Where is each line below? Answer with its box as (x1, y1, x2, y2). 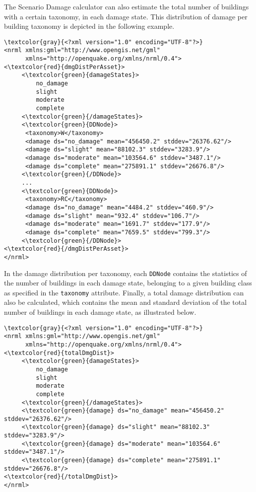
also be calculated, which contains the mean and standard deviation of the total (4, 297, 247, 307)
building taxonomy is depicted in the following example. (4, 21, 175, 31)
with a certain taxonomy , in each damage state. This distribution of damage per (4, 11, 248, 21)
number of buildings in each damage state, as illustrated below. (4, 307, 196, 317)
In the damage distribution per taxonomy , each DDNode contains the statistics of (4, 268, 247, 278)
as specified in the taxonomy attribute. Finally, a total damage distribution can (4, 287, 244, 297)
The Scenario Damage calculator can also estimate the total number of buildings (4, 1, 249, 11)
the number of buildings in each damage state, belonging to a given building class (4, 278, 252, 288)
